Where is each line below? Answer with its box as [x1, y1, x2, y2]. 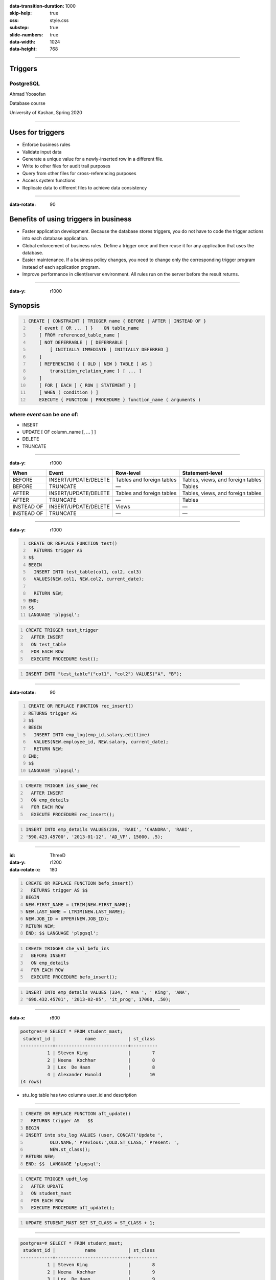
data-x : [9, 1015, 26, 1021]
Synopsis [9, 301, 40, 310]
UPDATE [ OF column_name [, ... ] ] [22, 429, 97, 435]
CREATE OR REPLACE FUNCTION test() [28, 540, 118, 546]
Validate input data [22, 148, 62, 155]
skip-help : [9, 10, 32, 16]
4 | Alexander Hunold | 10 [47, 1072, 155, 1077]
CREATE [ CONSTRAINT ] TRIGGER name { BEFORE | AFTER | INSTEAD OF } [28, 318, 206, 324]
